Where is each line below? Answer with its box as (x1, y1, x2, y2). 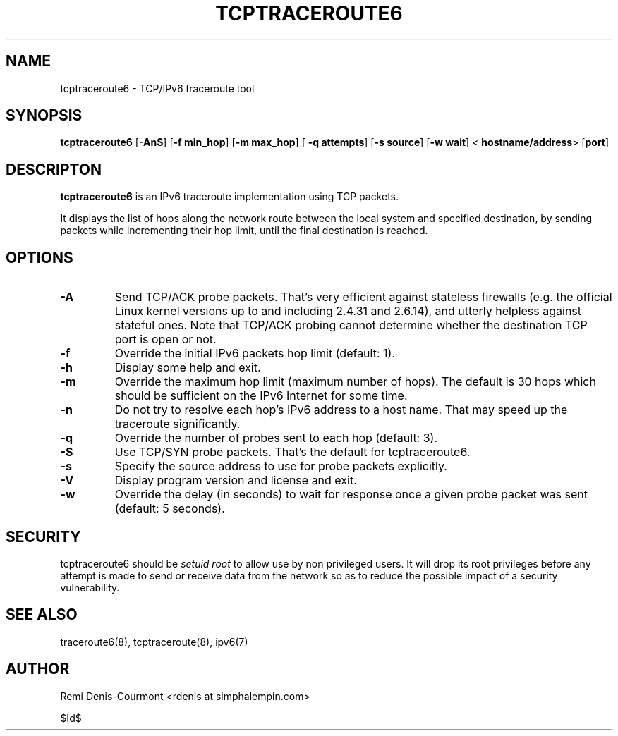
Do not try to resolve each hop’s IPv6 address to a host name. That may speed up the (114, 403, 568, 417)
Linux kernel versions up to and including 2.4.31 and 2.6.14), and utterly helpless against (114, 304, 582, 319)
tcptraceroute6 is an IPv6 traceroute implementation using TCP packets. (60, 190, 399, 203)
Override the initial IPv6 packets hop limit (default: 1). (114, 346, 395, 361)
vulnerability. (60, 581, 120, 594)
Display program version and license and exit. (114, 473, 357, 488)
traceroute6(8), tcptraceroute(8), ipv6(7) (60, 635, 248, 648)
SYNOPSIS (6, 106, 83, 125)
